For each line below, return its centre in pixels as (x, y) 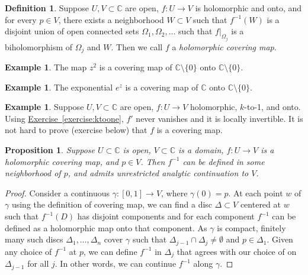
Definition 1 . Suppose (47, 8)
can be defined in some (224, 161)
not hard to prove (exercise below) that (76, 130)
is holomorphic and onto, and (248, 8)
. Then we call (137, 46)
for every (21, 19)
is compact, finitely (251, 227)
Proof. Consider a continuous (57, 192)
